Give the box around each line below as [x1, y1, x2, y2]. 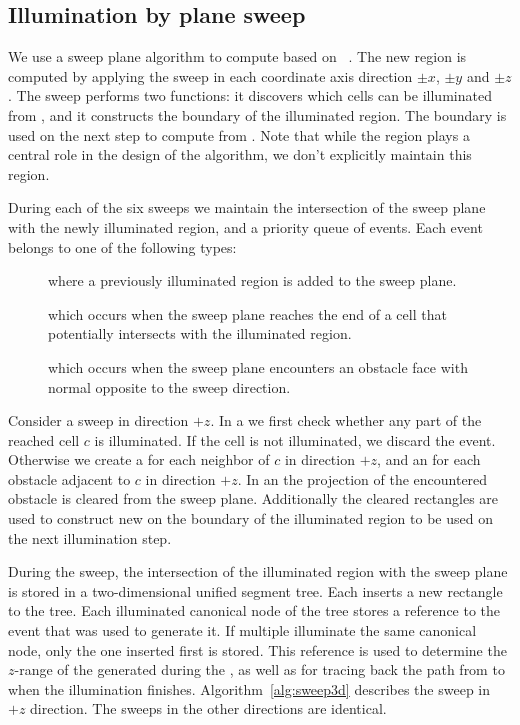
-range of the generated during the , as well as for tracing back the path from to [14, 659, 505, 680]
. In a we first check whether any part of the [210, 410, 482, 431]
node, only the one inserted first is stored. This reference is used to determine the [8, 639, 507, 660]
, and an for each [377, 449, 481, 470]
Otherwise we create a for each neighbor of [8, 449, 270, 470]
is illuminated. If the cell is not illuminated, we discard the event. [94, 429, 496, 450]
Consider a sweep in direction [8, 410, 189, 431]
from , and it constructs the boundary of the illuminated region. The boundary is [8, 104, 507, 125]
